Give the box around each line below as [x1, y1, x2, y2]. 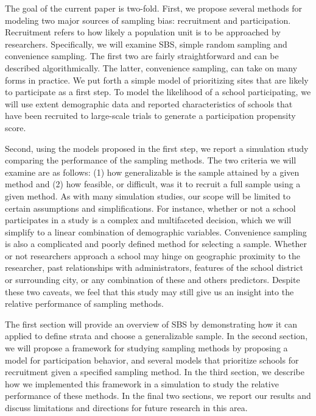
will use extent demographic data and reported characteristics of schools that [5, 97, 293, 110]
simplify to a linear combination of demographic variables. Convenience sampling [5, 225, 307, 238]
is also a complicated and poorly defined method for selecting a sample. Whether [5, 237, 307, 250]
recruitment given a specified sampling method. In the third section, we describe [5, 365, 304, 378]
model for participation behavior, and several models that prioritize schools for [5, 353, 299, 366]
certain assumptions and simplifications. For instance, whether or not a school [5, 201, 296, 214]
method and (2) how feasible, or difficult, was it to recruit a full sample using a [5, 178, 301, 190]
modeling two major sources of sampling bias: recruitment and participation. [5, 13, 291, 26]
